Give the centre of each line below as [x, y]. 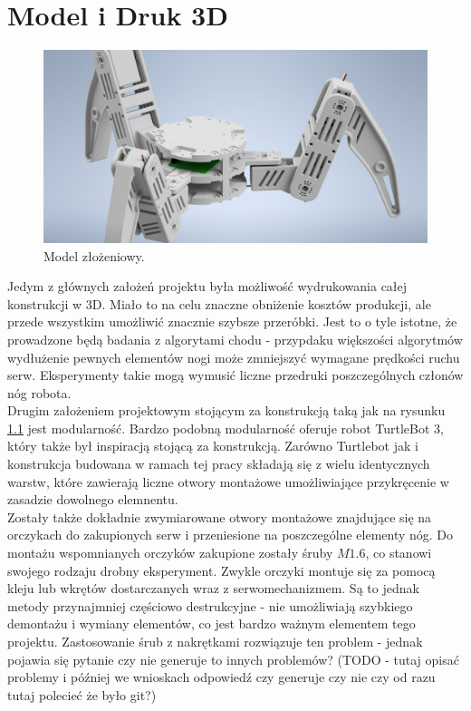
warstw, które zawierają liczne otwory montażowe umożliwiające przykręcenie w [228, 481]
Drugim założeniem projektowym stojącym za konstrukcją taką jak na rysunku [226, 410]
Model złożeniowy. [94, 255]
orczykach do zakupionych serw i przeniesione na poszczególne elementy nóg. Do [231, 535]
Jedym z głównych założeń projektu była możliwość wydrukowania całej [207, 286]
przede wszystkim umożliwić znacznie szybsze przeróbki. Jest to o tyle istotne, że [232, 321]
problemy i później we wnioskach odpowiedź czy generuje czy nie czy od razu [221, 677]
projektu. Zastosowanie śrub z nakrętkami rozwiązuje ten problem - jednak [215, 642]
